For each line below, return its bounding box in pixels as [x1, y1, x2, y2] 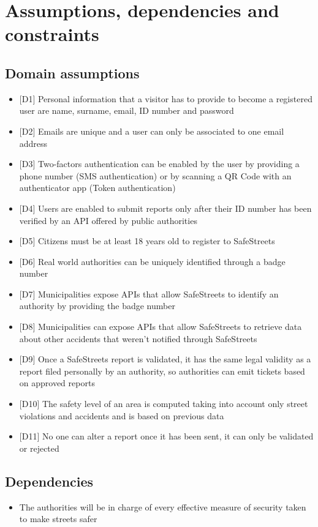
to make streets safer [19, 512, 97, 525]
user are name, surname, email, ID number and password [19, 104, 234, 117]
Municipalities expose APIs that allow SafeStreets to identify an [37, 287, 279, 300]
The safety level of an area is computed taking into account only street [42, 397, 308, 410]
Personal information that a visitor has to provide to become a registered [37, 92, 312, 105]
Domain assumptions [5, 63, 140, 82]
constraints [5, 21, 99, 47]
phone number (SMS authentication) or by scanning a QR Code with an [19, 169, 292, 182]
